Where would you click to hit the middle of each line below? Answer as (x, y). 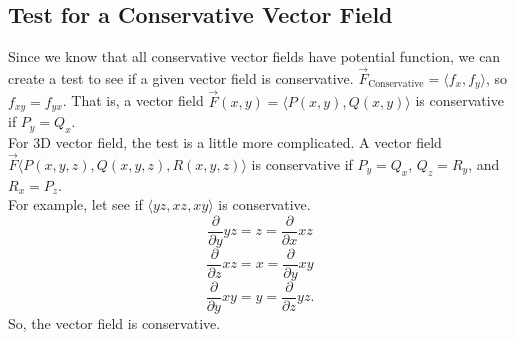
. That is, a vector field (133, 100)
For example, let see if (75, 204)
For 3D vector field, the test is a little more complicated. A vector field (225, 141)
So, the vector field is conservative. (114, 322)
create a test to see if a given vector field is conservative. (181, 78)
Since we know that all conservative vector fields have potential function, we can (254, 56)
